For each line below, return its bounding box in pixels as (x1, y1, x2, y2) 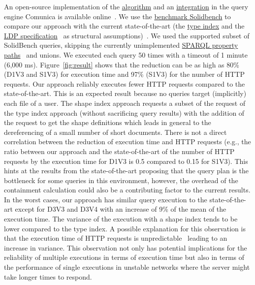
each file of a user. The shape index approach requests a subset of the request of (4, 97, 246, 108)
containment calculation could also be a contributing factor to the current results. (4, 185, 251, 195)
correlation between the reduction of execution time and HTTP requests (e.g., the (4, 136, 251, 147)
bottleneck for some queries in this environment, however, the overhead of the (4, 175, 238, 185)
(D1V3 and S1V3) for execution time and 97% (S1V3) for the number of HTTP (4, 69, 245, 79)
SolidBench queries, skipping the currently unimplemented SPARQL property (4, 40, 238, 50)
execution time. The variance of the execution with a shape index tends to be (4, 214, 238, 224)
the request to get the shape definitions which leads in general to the (4, 117, 211, 127)
